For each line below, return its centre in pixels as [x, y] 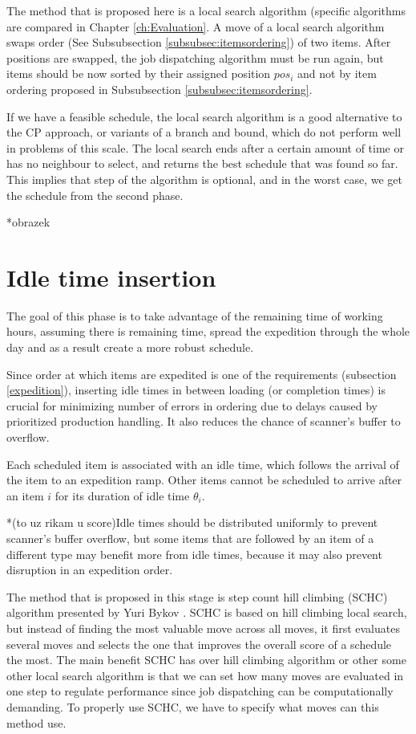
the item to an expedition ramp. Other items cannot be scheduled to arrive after [204, 480]
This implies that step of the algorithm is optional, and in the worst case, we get [205, 179]
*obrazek [28, 222]
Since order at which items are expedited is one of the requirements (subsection [202, 374]
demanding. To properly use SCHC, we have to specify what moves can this [193, 706]
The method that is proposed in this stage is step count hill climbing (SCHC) [197, 596]
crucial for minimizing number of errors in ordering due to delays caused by [192, 405]
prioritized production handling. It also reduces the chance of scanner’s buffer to [204, 421]
